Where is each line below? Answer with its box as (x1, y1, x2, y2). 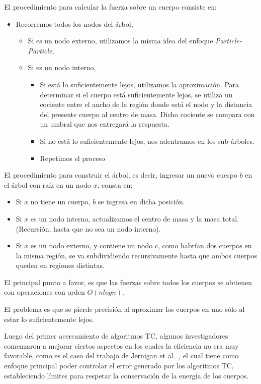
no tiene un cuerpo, (30, 196, 91, 207)
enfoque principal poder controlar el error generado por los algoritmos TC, (4, 360, 234, 371)
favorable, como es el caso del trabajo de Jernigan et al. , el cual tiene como (4, 350, 239, 361)
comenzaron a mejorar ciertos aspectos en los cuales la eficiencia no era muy (4, 340, 239, 351)
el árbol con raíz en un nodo (4, 179, 91, 190)
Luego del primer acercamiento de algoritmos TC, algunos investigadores (4, 331, 228, 341)
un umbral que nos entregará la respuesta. (40, 119, 169, 129)
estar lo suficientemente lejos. (4, 313, 94, 324)
